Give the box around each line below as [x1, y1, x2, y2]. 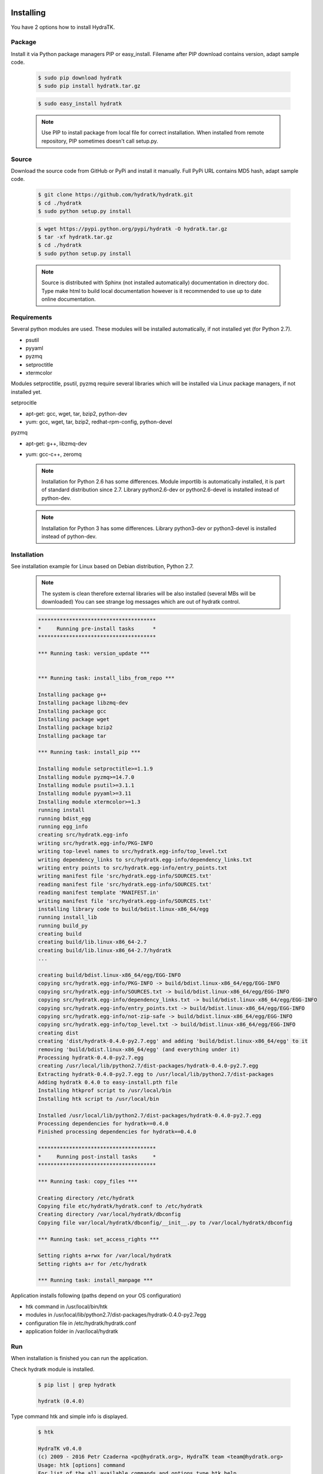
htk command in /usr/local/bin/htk [25, 1303, 108, 1310]
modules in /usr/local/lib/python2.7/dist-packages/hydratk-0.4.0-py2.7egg [25, 1311, 207, 1318]
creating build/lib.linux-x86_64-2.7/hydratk [38, 947, 172, 953]
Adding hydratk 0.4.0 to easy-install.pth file [38, 1079, 178, 1086]
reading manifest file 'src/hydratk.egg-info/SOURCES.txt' [38, 881, 212, 887]
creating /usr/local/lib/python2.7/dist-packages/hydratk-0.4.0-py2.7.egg [38, 1062, 259, 1070]
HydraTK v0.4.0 [38, 1445, 82, 1452]
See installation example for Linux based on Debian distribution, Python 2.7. [11, 563, 194, 570]
